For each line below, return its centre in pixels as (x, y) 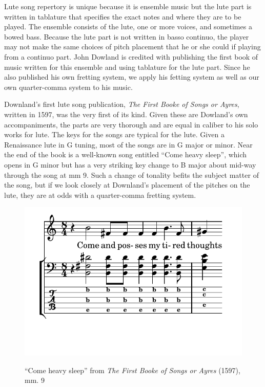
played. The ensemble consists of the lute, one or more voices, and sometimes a (128, 26)
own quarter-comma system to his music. (68, 87)
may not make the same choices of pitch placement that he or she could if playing (132, 47)
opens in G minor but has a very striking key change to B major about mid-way (130, 164)
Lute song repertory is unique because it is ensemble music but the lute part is (128, 6)
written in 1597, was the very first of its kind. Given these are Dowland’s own (126, 114)
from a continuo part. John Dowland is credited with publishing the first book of (131, 56)
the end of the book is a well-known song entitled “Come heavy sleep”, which (126, 154)
